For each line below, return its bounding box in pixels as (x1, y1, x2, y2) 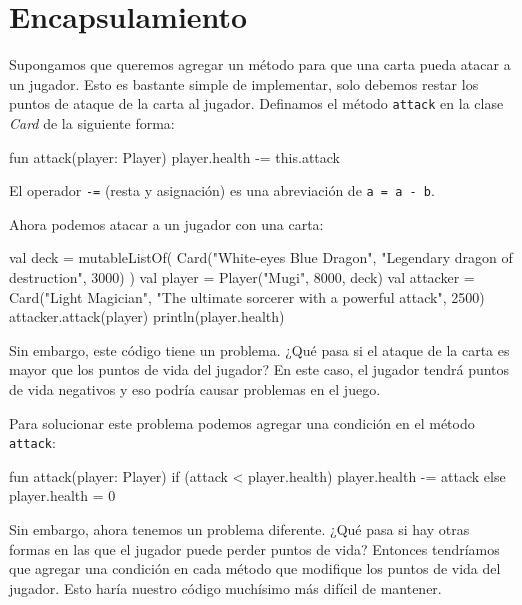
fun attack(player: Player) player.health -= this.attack (9, 146, 340, 167)
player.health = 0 (9, 485, 116, 506)
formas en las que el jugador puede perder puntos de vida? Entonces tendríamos (9, 538, 500, 559)
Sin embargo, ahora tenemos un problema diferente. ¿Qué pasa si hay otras (9, 519, 470, 539)
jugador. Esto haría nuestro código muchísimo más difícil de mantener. (9, 577, 442, 598)
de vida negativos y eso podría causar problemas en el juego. (9, 378, 381, 399)
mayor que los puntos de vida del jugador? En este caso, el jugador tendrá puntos (9, 359, 510, 380)
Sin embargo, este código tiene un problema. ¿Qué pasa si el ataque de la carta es (9, 339, 510, 360)
